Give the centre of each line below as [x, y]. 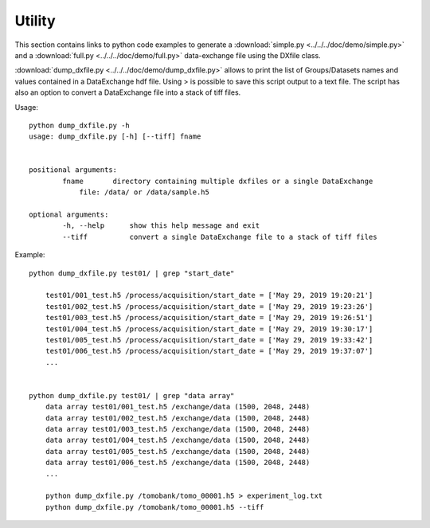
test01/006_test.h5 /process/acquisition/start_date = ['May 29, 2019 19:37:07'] [209, 351]
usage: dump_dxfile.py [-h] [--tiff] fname [115, 137]
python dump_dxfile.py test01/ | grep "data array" [132, 395]
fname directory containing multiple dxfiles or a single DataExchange [218, 181]
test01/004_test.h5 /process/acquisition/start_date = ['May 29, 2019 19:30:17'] [209, 329]
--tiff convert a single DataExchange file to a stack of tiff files [220, 237]
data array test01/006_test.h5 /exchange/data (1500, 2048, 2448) [178, 463]
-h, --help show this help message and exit [161, 226]
